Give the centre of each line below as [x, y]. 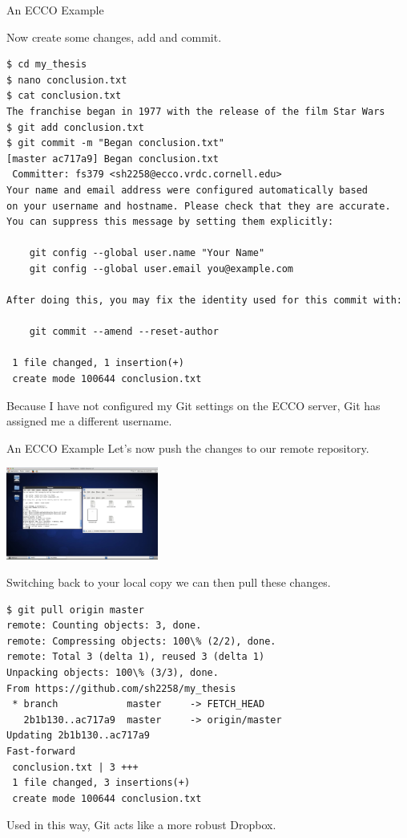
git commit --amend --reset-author [124, 332]
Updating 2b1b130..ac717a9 [78, 736]
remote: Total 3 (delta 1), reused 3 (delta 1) [136, 657]
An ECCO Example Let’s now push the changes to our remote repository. [188, 447]
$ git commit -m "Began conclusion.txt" [116, 143]
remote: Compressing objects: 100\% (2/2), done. [141, 641]
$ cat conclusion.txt [64, 96]
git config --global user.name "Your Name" [147, 253]
